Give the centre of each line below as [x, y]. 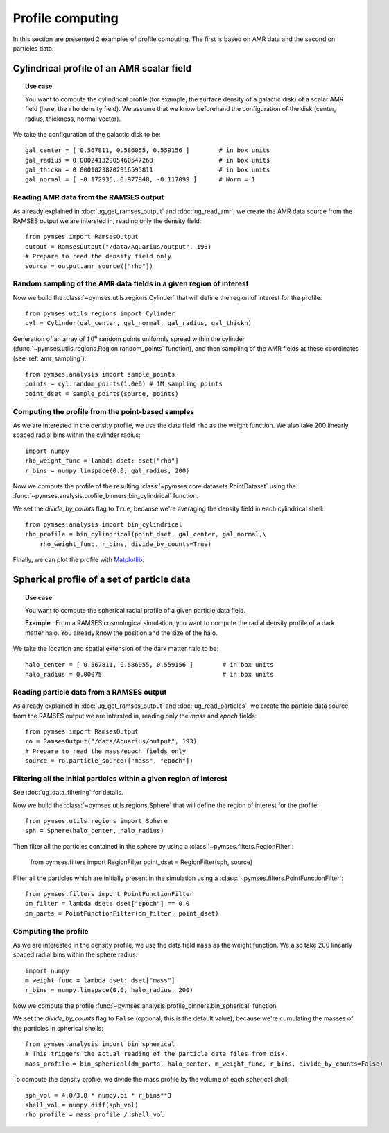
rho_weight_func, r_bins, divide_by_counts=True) [125, 544]
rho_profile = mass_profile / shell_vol [95, 1115]
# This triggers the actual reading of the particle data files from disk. [157, 1054]
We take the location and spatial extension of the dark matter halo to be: [116, 649]
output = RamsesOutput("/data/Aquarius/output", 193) [118, 246]
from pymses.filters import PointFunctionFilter [109, 894]
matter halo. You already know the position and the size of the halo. [121, 633]
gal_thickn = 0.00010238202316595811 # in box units [148, 170]
